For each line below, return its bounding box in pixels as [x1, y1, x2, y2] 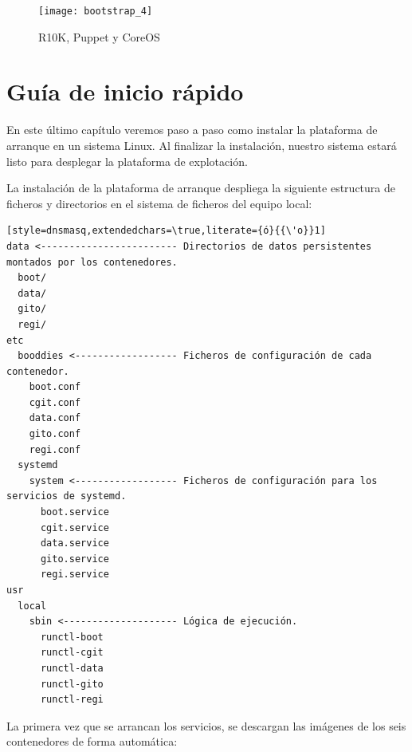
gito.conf [29, 428, 81, 440]
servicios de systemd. [6, 490, 127, 502]
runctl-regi [40, 694, 104, 706]
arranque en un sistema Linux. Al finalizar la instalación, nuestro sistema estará [6, 136, 397, 153]
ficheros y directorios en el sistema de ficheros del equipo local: [6, 195, 312, 211]
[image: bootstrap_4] [38, 6, 153, 17]
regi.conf [29, 443, 81, 455]
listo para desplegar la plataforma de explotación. [6, 152, 248, 169]
